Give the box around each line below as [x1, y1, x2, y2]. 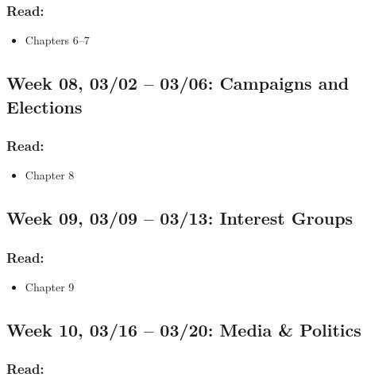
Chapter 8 [25, 167, 75, 183]
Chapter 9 [25, 278, 75, 294]
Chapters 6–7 [25, 32, 90, 48]
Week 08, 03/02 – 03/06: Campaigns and [6, 71, 350, 95]
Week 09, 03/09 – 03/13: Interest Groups [6, 206, 353, 230]
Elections [6, 94, 83, 118]
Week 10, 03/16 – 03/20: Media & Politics [6, 317, 361, 341]
